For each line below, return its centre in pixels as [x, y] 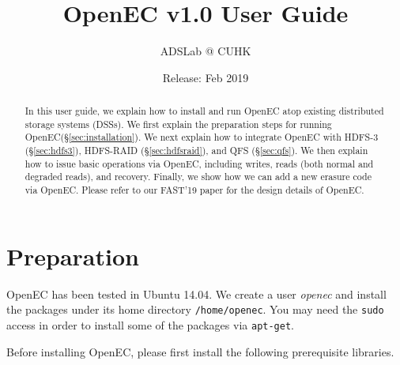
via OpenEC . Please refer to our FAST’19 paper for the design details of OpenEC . [194, 190]
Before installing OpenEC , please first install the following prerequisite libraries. [200, 351]
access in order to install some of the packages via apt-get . [150, 324]
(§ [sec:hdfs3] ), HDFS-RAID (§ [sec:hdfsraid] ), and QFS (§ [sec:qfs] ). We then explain [196, 151]
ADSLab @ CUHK [206, 51]
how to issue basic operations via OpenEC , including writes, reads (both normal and [199, 163]
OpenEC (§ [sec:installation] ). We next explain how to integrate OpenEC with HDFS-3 [202, 137]
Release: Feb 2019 [206, 77]
